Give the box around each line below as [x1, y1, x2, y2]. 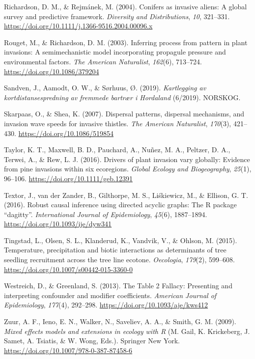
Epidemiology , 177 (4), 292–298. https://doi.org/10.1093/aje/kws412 [4, 300, 208, 310]
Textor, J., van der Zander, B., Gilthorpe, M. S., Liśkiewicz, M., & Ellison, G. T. [4, 190, 248, 200]
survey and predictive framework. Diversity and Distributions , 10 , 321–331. [4, 11, 230, 21]
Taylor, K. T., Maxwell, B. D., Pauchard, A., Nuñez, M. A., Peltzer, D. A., [4, 144, 230, 155]
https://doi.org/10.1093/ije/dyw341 [4, 219, 112, 229]
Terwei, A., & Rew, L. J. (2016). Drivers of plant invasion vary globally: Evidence [4, 154, 250, 164]
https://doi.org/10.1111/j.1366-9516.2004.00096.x [4, 21, 153, 31]
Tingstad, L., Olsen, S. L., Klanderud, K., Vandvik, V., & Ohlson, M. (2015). [4, 235, 237, 245]
